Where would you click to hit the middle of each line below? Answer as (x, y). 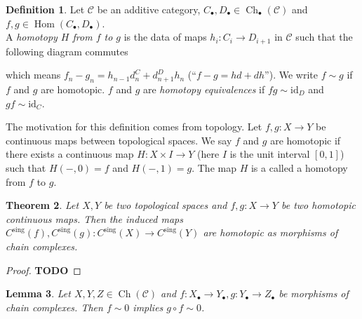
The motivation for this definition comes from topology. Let (134, 127)
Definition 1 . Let (45, 9)
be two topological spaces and (166, 205)
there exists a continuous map (70, 154)
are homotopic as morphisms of (270, 232)
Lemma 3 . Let (38, 293)
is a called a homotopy (299, 168)
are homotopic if (306, 140)
